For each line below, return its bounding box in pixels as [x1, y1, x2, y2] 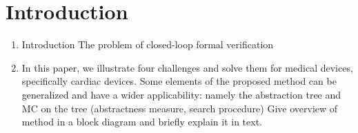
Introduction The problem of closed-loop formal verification [21, 37, 274, 52]
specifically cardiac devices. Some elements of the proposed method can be [21, 74, 337, 88]
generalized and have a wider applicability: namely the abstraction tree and [21, 87, 341, 101]
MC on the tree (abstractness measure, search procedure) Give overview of [21, 101, 338, 115]
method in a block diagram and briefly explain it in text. [21, 114, 262, 129]
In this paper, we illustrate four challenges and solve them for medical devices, [21, 60, 353, 74]
